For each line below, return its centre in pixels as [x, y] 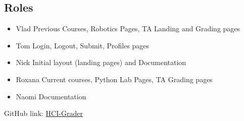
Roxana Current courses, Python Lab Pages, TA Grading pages [114, 79]
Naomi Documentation [51, 96]
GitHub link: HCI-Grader [43, 113]
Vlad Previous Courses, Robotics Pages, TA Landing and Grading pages [128, 28]
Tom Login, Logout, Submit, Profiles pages [83, 45]
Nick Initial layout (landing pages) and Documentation [101, 62]
